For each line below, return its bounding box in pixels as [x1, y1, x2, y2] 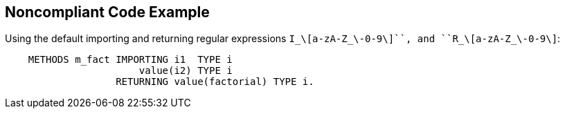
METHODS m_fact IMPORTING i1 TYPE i [28, 54, 233, 66]
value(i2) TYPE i [138, 65, 233, 77]
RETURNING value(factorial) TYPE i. [116, 76, 314, 88]
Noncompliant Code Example [5, 3, 210, 21]
